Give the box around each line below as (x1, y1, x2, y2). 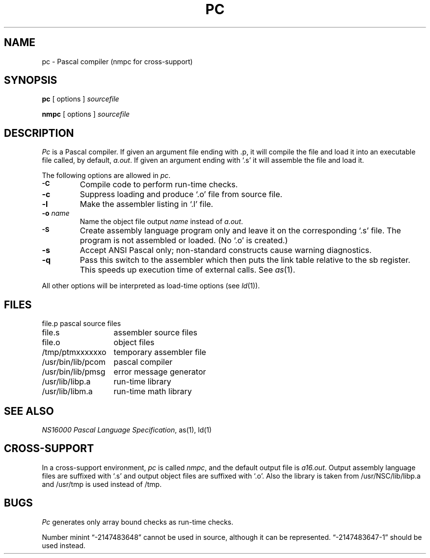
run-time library (113, 377, 171, 387)
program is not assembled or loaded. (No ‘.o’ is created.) (80, 235, 288, 246)
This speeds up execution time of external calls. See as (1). (80, 265, 296, 275)
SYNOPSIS (4, 74, 57, 87)
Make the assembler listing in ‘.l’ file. (80, 199, 214, 209)
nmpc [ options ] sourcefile (42, 110, 130, 119)
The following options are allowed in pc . (42, 171, 171, 180)
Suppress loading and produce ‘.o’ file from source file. (80, 189, 283, 200)
